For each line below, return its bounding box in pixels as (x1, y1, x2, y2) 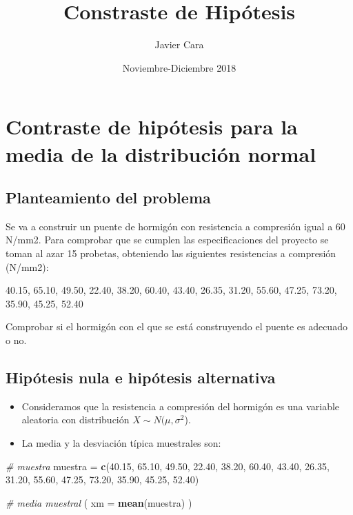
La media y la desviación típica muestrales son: (21, 436, 221, 450)
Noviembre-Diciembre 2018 (122, 60, 236, 74)
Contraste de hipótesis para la (6, 112, 298, 141)
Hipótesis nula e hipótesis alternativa (6, 367, 276, 388)
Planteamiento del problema (6, 187, 211, 208)
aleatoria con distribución (21, 412, 130, 427)
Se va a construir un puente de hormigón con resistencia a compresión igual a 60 (6, 219, 345, 233)
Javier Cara (154, 37, 204, 52)
